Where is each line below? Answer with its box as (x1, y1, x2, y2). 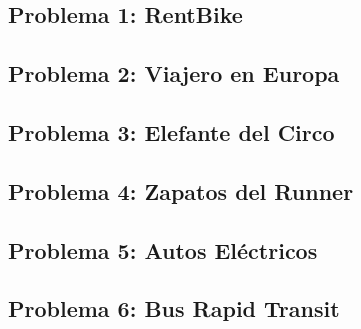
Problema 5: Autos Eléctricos (8, 234, 318, 265)
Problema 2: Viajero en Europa (8, 58, 340, 89)
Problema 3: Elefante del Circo (8, 116, 335, 147)
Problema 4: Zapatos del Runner (8, 175, 354, 206)
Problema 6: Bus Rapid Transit (8, 293, 340, 324)
